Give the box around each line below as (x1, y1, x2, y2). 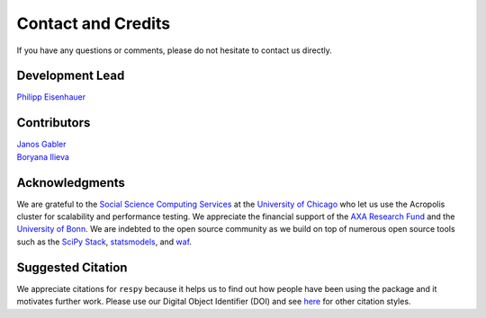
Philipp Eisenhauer (16, 92, 85, 102)
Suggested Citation (16, 260, 128, 275)
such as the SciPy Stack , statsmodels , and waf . (16, 236, 193, 247)
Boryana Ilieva (16, 151, 69, 162)
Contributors (16, 115, 91, 130)
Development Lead (16, 68, 125, 84)
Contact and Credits (16, 13, 171, 33)
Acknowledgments (16, 175, 126, 190)
